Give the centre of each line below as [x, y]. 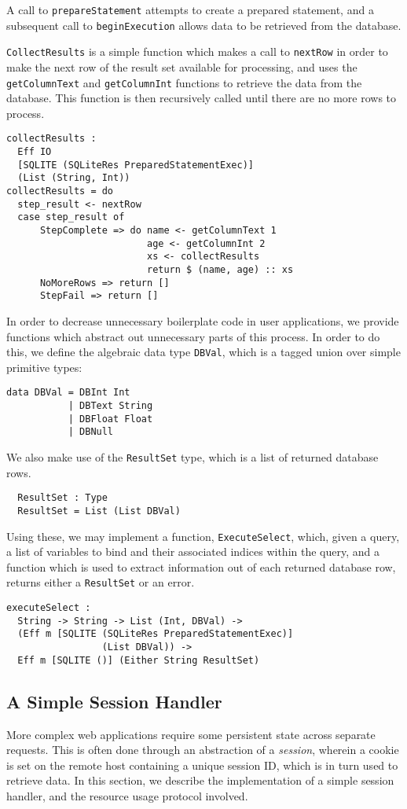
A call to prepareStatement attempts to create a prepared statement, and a [190, 9]
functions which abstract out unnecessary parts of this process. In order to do [193, 336]
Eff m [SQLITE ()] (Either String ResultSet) [139, 660]
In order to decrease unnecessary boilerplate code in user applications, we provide [203, 320]
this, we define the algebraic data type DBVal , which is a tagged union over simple [203, 352]
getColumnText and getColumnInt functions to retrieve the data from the [184, 82]
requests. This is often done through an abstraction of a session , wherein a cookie [203, 750]
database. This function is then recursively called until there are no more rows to [202, 98]
